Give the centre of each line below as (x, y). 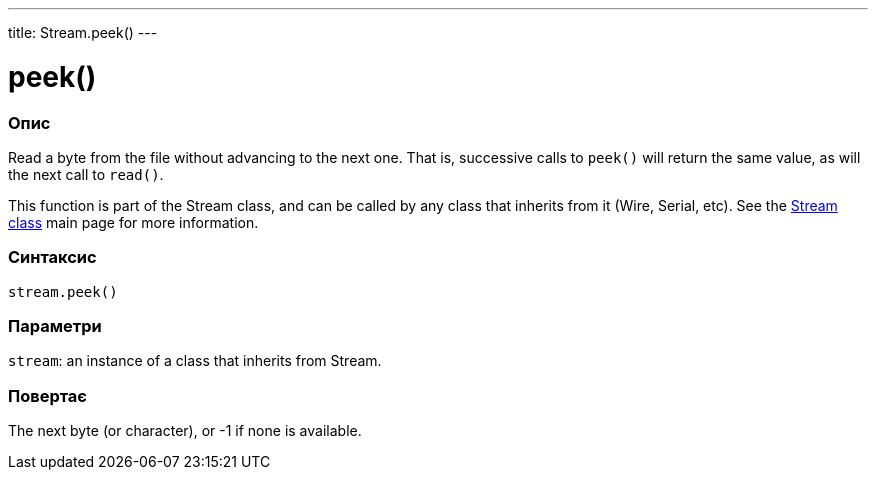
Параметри (55, 326)
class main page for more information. (133, 222)
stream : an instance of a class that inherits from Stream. (195, 361)
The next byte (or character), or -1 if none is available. (185, 431)
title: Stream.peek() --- (83, 32)
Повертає (47, 395)
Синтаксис (52, 257)
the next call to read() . (86, 174)
